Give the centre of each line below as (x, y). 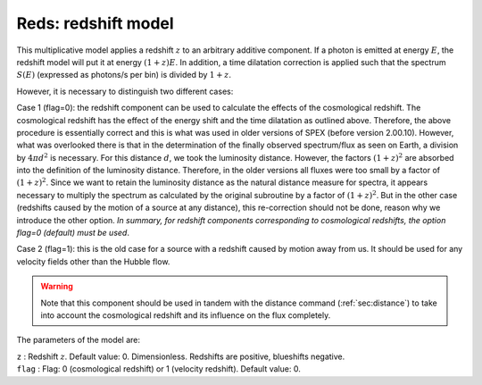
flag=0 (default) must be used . (73, 233)
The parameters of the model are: (79, 340)
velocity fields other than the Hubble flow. (93, 261)
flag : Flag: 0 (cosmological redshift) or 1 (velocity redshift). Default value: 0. (158, 369)
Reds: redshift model (95, 23)
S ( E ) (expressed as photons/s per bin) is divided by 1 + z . (124, 75)
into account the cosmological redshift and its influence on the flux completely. (186, 315)
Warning (57, 287)
